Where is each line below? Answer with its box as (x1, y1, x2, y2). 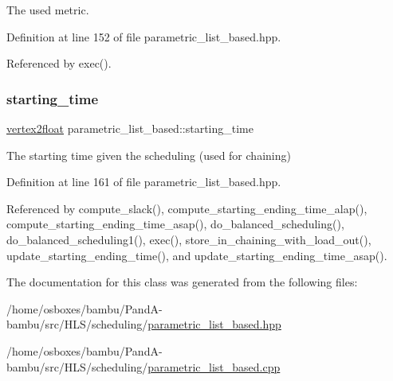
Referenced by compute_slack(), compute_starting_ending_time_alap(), (6, 200, 367, 216)
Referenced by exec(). (6, 55, 112, 72)
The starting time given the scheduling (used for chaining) (6, 146, 291, 163)
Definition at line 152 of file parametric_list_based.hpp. (6, 28, 281, 45)
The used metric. (6, 2, 89, 17)
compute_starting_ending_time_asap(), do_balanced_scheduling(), (6, 216, 344, 232)
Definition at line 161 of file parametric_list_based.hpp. (6, 173, 281, 190)
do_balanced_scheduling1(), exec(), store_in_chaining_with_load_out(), (6, 231, 371, 247)
